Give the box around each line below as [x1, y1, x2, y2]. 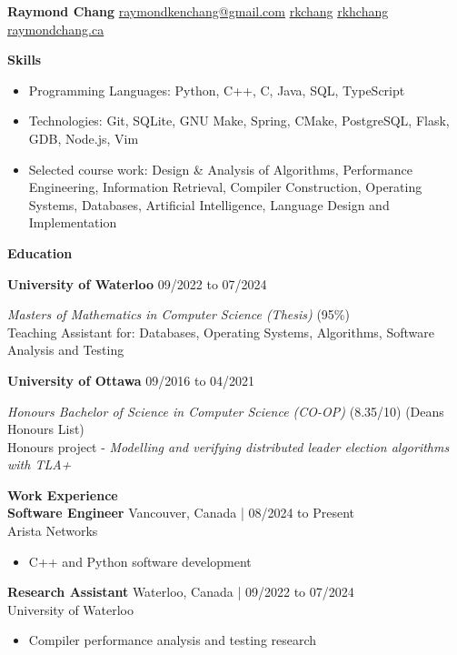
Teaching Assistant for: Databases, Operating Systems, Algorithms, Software [7, 322, 434, 341]
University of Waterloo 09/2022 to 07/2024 [7, 274, 267, 293]
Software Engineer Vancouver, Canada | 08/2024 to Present [7, 503, 355, 522]
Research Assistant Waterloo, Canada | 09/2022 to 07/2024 [7, 582, 354, 601]
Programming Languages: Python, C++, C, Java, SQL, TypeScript [28, 80, 405, 99]
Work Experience [7, 485, 118, 504]
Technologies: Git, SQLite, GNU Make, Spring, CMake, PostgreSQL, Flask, [28, 111, 450, 130]
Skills [7, 50, 42, 69]
